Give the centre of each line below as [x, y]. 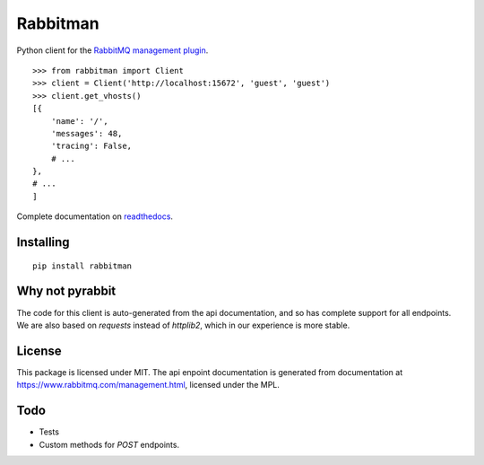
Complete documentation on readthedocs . [95, 216]
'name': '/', [79, 121]
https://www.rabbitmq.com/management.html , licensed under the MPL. [148, 385]
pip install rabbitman [82, 266]
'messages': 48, [86, 133]
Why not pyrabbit [66, 291]
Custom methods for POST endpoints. [109, 444]
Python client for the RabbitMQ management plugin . [112, 50]
